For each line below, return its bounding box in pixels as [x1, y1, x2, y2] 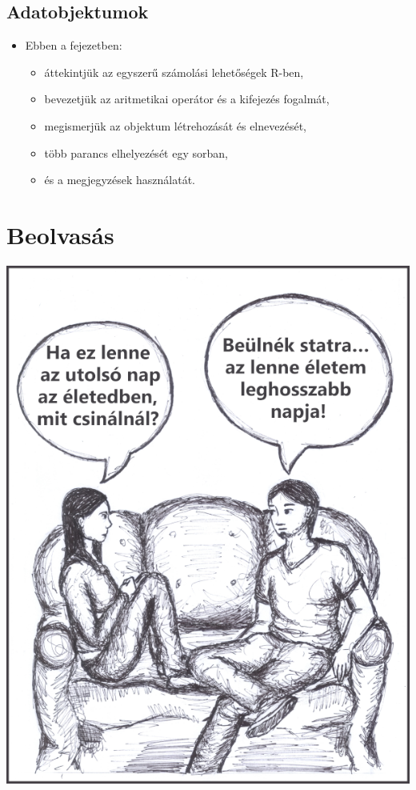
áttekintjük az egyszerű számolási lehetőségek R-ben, [44, 63, 304, 80]
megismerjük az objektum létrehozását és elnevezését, [44, 117, 306, 134]
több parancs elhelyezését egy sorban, [44, 144, 228, 161]
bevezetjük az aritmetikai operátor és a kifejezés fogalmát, [44, 90, 330, 107]
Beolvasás [6, 218, 114, 251]
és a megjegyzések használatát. [44, 171, 196, 188]
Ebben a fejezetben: [25, 37, 122, 54]
